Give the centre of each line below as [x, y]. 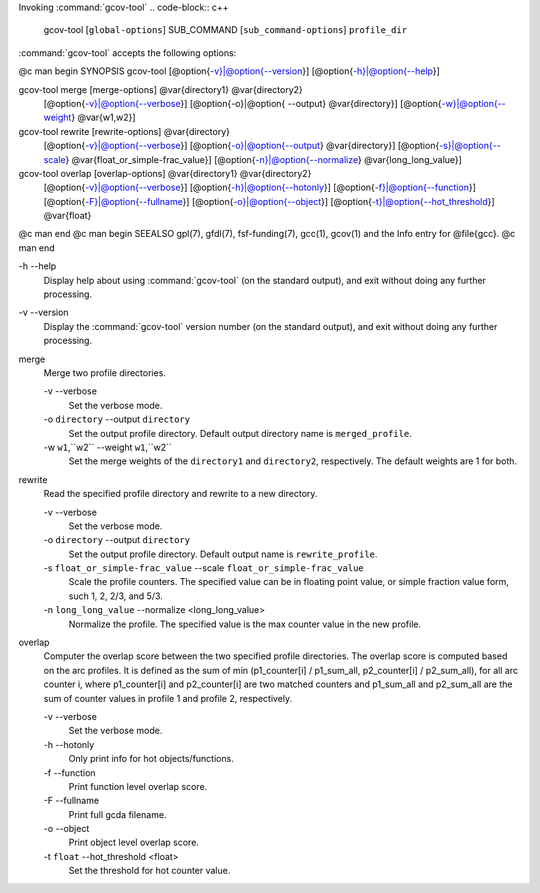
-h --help [37, 266]
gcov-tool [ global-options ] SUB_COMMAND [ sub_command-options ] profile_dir [225, 30]
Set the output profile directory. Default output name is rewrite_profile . [223, 554]
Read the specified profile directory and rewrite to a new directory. [180, 494]
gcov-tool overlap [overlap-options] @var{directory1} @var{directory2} [165, 173]
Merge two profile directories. [105, 372]
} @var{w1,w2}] [103, 117]
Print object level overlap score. [134, 842]
